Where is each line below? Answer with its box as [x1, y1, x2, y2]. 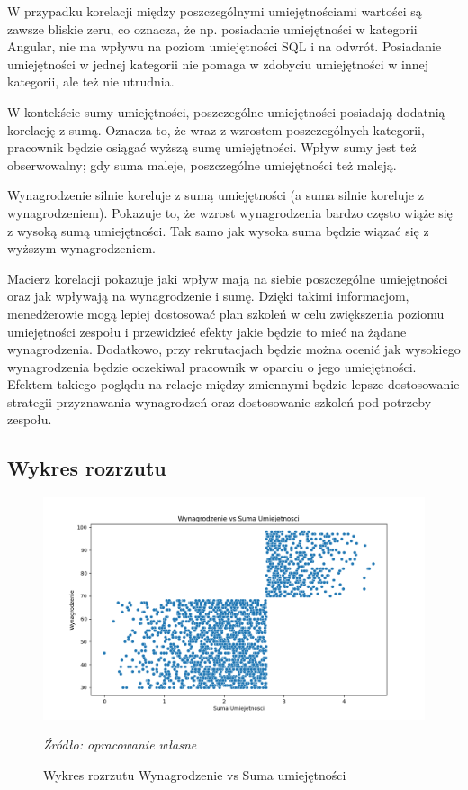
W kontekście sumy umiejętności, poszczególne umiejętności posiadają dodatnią [7, 102, 445, 121]
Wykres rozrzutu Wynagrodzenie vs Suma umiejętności [43, 765, 346, 784]
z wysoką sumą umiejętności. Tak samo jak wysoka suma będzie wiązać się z [7, 221, 429, 240]
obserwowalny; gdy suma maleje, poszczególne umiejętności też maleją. [7, 155, 397, 174]
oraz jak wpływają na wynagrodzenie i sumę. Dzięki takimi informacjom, [7, 286, 409, 305]
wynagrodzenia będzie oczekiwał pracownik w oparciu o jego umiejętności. [7, 357, 417, 376]
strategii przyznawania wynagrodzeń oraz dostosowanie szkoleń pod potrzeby [7, 392, 432, 411]
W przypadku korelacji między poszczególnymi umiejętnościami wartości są [7, 2, 422, 20]
